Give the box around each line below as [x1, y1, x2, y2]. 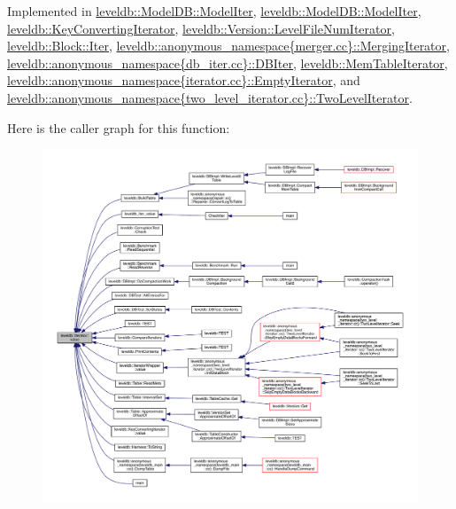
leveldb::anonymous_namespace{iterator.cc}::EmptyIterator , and [7, 71, 360, 90]
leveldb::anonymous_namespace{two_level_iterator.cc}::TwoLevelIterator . [7, 88, 413, 106]
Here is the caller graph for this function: [7, 118, 230, 137]
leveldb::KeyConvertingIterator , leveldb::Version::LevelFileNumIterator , [7, 19, 395, 37]
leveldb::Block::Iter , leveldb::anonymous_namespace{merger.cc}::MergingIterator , [7, 36, 450, 55]
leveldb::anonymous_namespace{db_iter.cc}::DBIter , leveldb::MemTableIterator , [7, 53, 448, 72]
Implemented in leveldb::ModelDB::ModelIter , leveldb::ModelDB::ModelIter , [7, 2, 421, 20]
